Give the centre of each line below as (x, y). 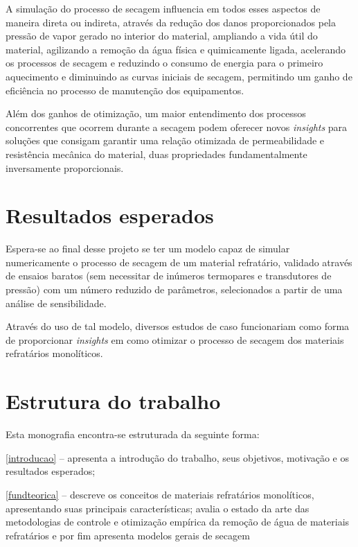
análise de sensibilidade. (56, 303)
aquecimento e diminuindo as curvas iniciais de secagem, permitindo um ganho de (179, 76)
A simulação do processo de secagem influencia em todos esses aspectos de (163, 8)
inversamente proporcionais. (65, 167)
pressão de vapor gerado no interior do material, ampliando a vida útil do (162, 36)
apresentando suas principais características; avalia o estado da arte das (158, 508)
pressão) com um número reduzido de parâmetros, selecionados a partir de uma (174, 289)
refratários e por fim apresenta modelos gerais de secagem (128, 535)
